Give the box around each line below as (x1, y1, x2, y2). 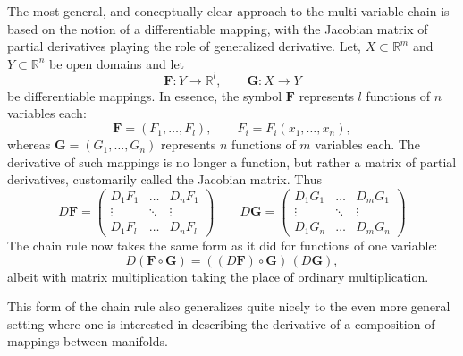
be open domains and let (49, 54, 185, 72)
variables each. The (315, 135, 420, 154)
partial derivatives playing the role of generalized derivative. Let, (7, 37, 361, 55)
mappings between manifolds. (7, 332, 168, 351)
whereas (7, 135, 51, 154)
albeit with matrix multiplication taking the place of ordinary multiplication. (7, 267, 429, 285)
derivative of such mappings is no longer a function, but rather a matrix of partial (7, 152, 457, 171)
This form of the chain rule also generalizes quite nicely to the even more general (7, 297, 450, 316)
